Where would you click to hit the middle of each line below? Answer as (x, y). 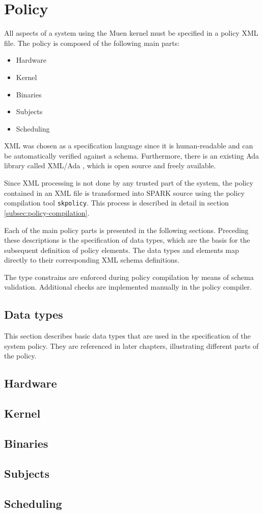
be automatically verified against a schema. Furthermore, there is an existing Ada (132, 155)
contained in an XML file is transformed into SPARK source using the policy (124, 192)
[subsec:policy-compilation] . (47, 212)
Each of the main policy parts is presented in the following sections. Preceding (126, 230)
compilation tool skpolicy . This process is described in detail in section (116, 203)
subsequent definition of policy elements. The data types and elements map (122, 250)
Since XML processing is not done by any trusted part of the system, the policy (129, 183)
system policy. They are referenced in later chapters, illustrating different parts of (131, 345)
